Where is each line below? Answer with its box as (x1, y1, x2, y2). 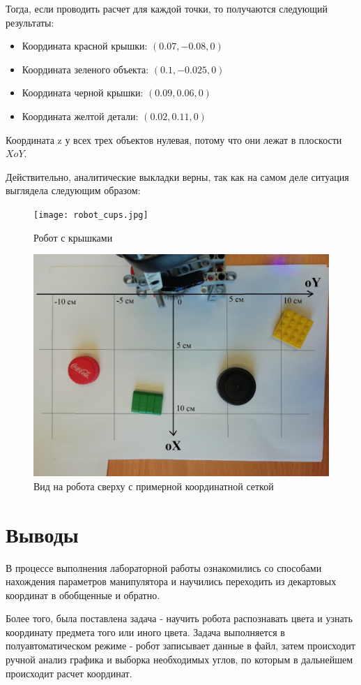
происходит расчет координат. (6, 665, 132, 680)
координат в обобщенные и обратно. (6, 587, 160, 602)
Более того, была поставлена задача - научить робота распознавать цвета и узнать (6, 611, 353, 626)
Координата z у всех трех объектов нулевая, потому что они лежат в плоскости (6, 132, 342, 147)
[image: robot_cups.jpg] (33, 209, 148, 220)
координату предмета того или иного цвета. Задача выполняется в (6, 624, 285, 639)
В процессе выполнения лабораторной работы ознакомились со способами (6, 560, 322, 575)
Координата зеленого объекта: (22, 61, 149, 76)
